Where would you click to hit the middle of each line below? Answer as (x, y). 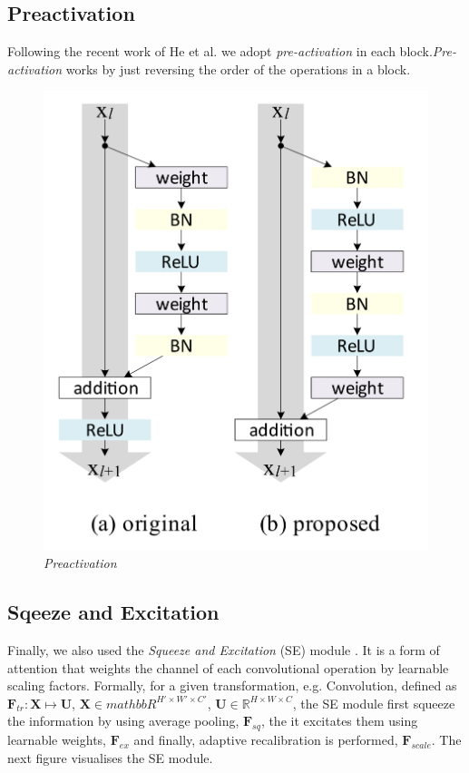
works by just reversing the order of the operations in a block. (238, 68)
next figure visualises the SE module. (110, 757)
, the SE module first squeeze (374, 703)
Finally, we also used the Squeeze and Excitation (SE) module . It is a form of (224, 649)
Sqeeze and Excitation (113, 612)
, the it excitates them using (339, 721)
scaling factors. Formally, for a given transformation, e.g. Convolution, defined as (232, 685)
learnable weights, (57, 740)
